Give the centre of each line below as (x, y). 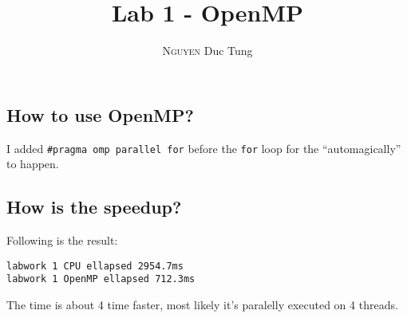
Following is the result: (62, 239)
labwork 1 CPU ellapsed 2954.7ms (95, 266)
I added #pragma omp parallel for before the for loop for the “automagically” (204, 148)
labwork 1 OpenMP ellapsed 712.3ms (101, 279)
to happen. (33, 164)
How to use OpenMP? (100, 114)
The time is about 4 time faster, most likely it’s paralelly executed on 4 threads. (202, 304)
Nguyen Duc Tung (207, 51)
